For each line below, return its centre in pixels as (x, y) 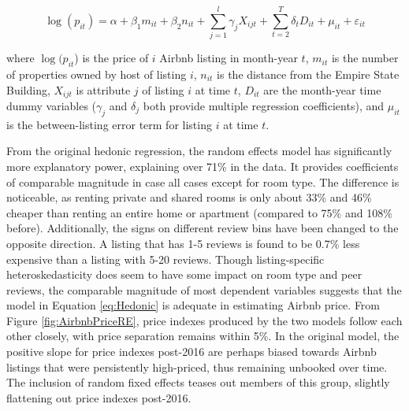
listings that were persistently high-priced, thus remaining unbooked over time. (197, 367)
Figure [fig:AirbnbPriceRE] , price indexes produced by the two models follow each (204, 320)
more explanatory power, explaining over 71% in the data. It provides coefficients (203, 166)
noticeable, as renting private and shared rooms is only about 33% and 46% (189, 197)
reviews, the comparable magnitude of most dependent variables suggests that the (204, 289)
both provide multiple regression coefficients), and (264, 105)
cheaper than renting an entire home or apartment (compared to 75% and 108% (199, 212)
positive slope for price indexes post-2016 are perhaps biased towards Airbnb (191, 352)
